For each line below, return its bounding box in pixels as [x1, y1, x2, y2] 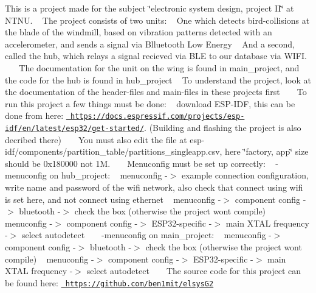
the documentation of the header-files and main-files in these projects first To [5, 85, 307, 98]
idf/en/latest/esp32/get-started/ [5, 124, 145, 133]
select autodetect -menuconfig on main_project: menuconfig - [21, 228, 272, 241]
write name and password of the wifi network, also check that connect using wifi [5, 181, 303, 194]
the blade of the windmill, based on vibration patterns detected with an [5, 26, 272, 38]
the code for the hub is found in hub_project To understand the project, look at [5, 73, 311, 86]
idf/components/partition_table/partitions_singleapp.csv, [5, 145, 222, 158]
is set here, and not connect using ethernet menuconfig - [5, 192, 221, 205]
